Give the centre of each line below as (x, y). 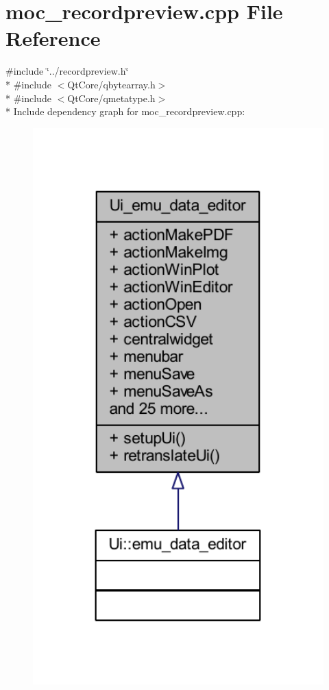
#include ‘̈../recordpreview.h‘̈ (67, 71)
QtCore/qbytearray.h (111, 84)
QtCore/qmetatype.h (111, 98)
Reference (53, 38)
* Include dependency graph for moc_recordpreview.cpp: (125, 111)
